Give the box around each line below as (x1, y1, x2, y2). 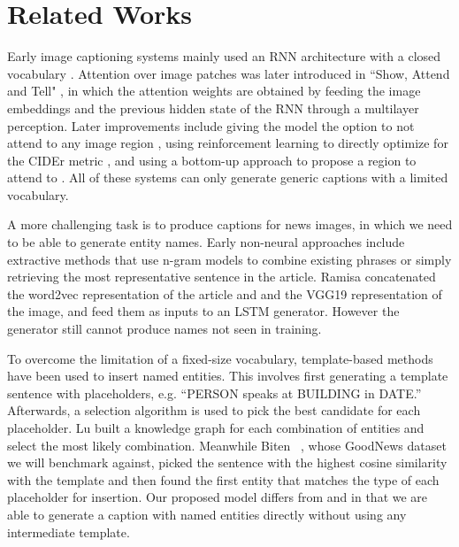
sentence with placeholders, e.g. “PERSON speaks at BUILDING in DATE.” (7, 383, 422, 402)
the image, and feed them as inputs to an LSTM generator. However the (7, 302, 400, 320)
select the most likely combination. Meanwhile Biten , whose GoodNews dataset (7, 435, 447, 454)
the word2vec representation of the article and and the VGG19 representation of (7, 284, 442, 303)
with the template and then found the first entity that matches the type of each (7, 470, 440, 489)
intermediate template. (7, 522, 130, 541)
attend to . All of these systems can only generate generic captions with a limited (7, 168, 448, 187)
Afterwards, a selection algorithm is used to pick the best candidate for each (7, 401, 421, 420)
